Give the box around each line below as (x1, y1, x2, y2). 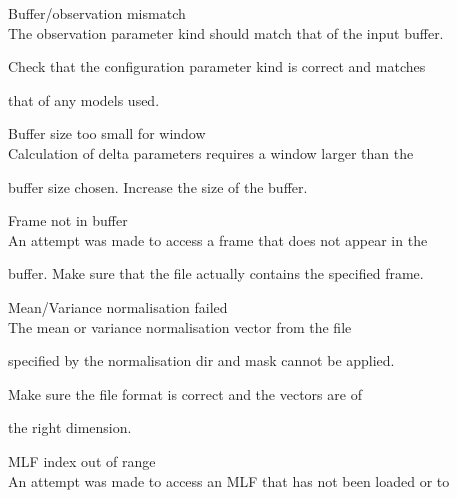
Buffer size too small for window (8, 123, 206, 144)
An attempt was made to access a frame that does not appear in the (8, 229, 428, 250)
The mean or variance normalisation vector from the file (8, 316, 352, 337)
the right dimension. (8, 417, 132, 438)
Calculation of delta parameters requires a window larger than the (8, 142, 414, 163)
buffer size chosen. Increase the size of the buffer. (8, 176, 308, 197)
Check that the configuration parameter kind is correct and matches (8, 56, 426, 77)
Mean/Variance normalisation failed (8, 296, 228, 317)
